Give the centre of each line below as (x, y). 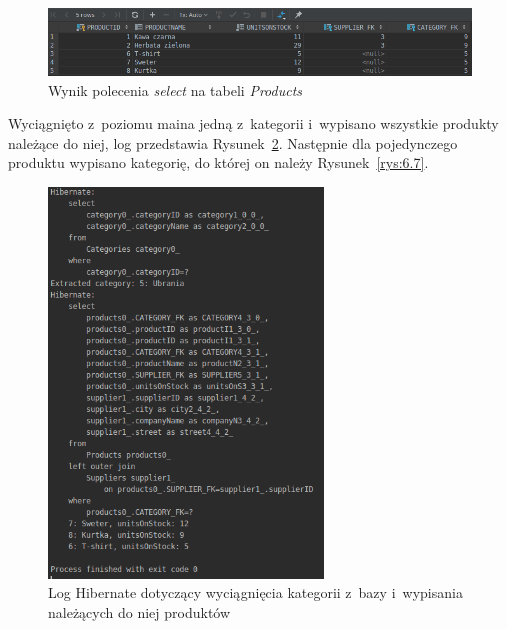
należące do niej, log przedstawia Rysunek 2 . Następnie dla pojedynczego (233, 142)
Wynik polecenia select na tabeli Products (175, 89)
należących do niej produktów (139, 611)
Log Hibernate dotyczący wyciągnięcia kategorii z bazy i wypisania (255, 592)
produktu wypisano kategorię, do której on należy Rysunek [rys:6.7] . (218, 162)
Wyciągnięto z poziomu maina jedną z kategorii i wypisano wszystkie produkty (253, 123)
